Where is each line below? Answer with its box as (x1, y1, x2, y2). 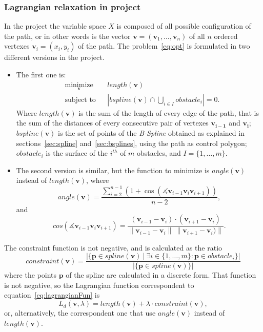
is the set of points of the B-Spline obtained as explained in (58, 128, 245, 138)
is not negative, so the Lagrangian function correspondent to (4, 279, 194, 290)
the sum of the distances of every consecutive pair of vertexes (16, 117, 209, 128)
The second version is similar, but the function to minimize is (16, 164, 210, 175)
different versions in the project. (4, 52, 105, 63)
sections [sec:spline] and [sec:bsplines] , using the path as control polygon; (16, 137, 247, 148)
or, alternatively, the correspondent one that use (4, 307, 156, 318)
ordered (214, 30, 238, 41)
